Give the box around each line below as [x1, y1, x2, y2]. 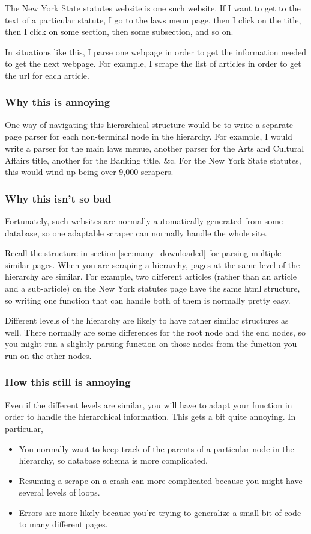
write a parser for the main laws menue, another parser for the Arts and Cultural [5, 141, 304, 154]
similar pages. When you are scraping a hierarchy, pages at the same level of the [5, 258, 300, 271]
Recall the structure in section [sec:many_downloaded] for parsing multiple [5, 247, 282, 259]
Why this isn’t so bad [5, 191, 112, 206]
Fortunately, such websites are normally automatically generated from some [5, 214, 283, 227]
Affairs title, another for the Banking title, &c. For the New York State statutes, [5, 153, 301, 166]
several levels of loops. [19, 486, 100, 499]
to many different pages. [19, 518, 108, 530]
